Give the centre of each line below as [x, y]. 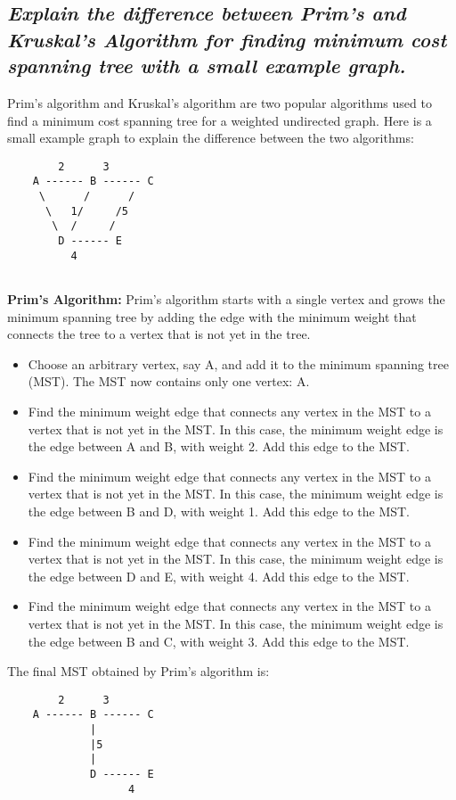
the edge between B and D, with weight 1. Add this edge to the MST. [219, 511]
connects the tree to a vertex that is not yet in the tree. [159, 334]
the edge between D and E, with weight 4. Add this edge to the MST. [219, 576]
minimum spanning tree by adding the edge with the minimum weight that [212, 316]
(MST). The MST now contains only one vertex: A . [169, 381]
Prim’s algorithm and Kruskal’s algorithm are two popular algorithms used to [220, 102]
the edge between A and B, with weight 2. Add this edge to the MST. [219, 446]
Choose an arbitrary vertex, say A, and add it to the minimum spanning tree [238, 363]
